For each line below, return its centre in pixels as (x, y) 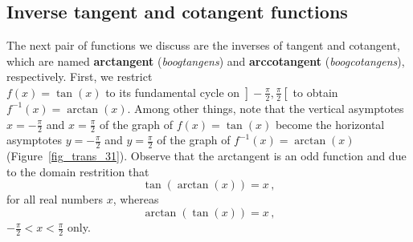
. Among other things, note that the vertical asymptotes (266, 108)
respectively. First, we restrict (80, 77)
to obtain (315, 92)
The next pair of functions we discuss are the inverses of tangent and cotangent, (203, 45)
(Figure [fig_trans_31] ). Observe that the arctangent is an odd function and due (206, 156)
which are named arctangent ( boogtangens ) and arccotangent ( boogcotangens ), (206, 60)
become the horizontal (330, 124)
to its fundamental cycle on (173, 92)
